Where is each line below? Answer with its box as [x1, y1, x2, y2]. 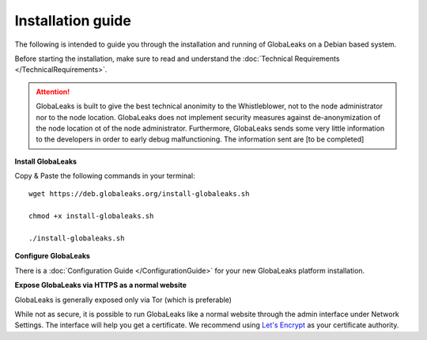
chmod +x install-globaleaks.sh [28, 212, 154, 221]
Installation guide [14, 12, 132, 29]
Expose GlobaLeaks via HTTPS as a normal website [14, 281, 187, 290]
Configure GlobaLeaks [14, 251, 91, 261]
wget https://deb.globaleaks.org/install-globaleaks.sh [28, 190, 250, 198]
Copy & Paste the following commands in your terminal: [14, 171, 195, 181]
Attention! [36, 87, 70, 96]
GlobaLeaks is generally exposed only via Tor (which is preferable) [14, 295, 232, 304]
